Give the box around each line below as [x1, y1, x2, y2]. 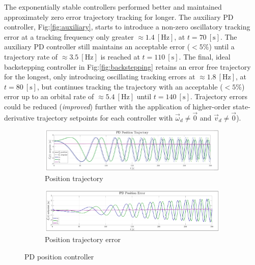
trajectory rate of [4, 51, 58, 62]
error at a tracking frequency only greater [4, 31, 134, 42]
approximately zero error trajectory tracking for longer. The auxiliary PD [4, 11, 234, 22]
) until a [209, 41, 235, 52]
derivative [4, 112, 35, 123]
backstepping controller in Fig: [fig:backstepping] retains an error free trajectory [4, 61, 251, 72]
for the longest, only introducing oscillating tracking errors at [4, 71, 195, 82]
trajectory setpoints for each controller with [37, 112, 173, 123]
